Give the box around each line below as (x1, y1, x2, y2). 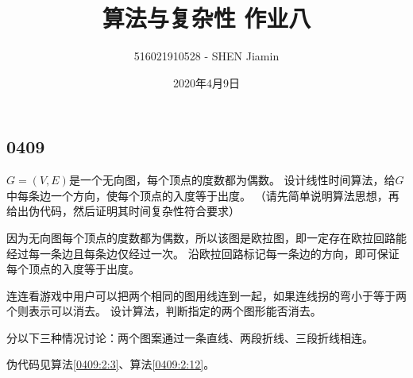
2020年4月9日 (173, 74, 240, 91)
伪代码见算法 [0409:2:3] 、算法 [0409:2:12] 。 (6, 356, 215, 372)
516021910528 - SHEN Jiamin (133, 48, 280, 64)
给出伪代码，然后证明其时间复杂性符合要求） (6, 202, 240, 219)
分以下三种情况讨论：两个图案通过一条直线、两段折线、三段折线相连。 (6, 329, 373, 345)
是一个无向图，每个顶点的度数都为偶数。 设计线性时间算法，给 (68, 172, 396, 188)
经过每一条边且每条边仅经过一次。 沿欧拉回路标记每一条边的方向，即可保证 (6, 245, 399, 261)
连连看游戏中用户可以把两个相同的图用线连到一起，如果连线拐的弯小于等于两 (6, 287, 407, 303)
